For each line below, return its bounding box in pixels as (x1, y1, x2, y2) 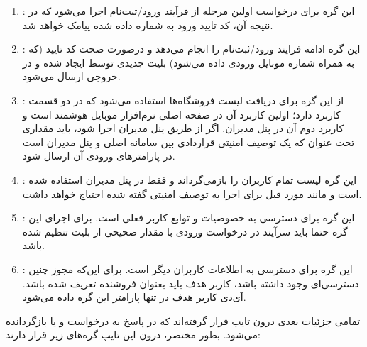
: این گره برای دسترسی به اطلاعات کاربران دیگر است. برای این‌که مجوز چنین (22, 261, 353, 276)
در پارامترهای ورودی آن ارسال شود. (22, 148, 175, 163)
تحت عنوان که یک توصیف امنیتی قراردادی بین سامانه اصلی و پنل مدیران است (22, 134, 355, 149)
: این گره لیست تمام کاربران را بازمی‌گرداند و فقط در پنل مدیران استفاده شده (22, 172, 357, 187)
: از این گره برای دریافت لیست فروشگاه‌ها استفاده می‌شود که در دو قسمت (22, 92, 344, 107)
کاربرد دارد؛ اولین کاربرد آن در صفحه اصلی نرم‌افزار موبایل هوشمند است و (22, 106, 341, 121)
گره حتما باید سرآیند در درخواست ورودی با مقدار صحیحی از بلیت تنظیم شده (22, 224, 348, 238)
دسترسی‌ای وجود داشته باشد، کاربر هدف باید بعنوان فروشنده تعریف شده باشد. (22, 275, 359, 290)
